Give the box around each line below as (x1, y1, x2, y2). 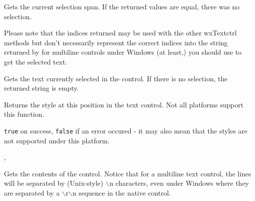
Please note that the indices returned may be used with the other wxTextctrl (4, 28, 237, 38)
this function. (4, 109, 44, 119)
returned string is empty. (4, 83, 79, 93)
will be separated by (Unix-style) (4, 178, 104, 188)
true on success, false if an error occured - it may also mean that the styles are (4, 125, 248, 135)
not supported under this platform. (4, 135, 110, 145)
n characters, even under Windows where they (109, 178, 249, 188)
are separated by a (4, 187, 60, 198)
